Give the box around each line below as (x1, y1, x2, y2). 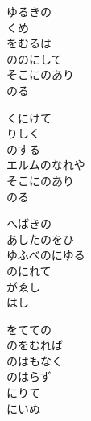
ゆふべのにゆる (6, 246, 85, 263)
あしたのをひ (6, 230, 74, 247)
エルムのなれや (6, 156, 85, 173)
